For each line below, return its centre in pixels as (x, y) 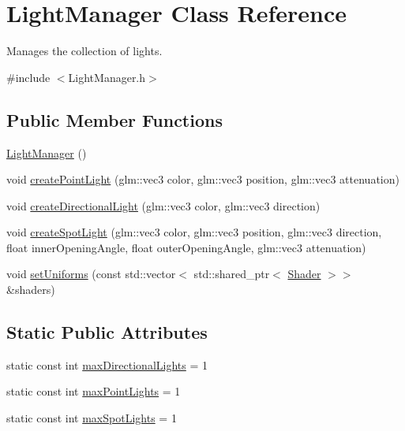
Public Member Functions (114, 119)
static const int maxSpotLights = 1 (92, 418)
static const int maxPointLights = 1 (94, 391)
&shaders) (31, 290)
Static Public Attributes (107, 332)
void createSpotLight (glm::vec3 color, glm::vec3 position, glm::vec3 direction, (194, 232)
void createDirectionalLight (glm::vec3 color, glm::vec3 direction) (163, 205)
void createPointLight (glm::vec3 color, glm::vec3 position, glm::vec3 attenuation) (203, 179)
